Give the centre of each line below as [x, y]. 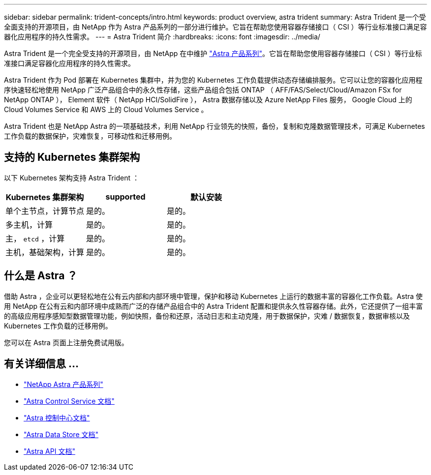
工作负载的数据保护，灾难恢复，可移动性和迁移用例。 [90, 136]
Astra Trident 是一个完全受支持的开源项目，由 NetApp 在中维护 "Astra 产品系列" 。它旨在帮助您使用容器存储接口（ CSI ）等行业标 [213, 53]
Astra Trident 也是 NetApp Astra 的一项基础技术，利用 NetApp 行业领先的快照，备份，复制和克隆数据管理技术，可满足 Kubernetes [215, 126]
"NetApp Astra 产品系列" [63, 384]
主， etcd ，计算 [35, 238]
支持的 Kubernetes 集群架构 [72, 157]
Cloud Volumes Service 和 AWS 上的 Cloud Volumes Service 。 [106, 109]
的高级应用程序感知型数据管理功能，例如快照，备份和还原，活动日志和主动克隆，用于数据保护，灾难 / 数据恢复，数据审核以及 [207, 316]
